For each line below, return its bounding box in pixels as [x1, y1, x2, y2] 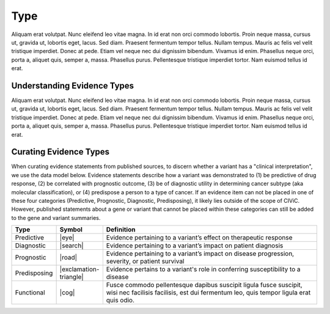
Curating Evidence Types [11, 147, 110, 157]
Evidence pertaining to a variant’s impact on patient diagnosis [106, 241, 284, 250]
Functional [15, 288, 45, 297]
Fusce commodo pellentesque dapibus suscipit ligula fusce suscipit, [106, 281, 302, 290]
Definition [106, 225, 136, 234]
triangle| [59, 272, 84, 281]
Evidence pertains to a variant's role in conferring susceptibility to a [106, 265, 301, 274]
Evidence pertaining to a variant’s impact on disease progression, [106, 249, 295, 258]
